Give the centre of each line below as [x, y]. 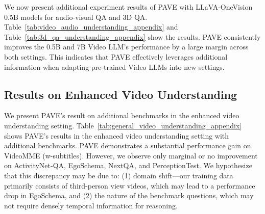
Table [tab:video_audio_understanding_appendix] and [91, 27]
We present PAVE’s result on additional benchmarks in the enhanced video [122, 115]
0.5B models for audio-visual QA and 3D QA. [76, 17]
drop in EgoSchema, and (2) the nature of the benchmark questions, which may [129, 195]
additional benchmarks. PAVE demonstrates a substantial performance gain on [128, 145]
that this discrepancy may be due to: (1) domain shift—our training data [119, 175]
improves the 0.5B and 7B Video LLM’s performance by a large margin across [126, 47]
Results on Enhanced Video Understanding [121, 94]
